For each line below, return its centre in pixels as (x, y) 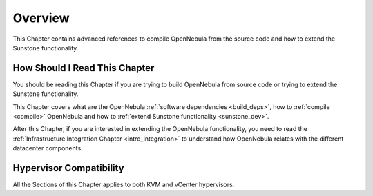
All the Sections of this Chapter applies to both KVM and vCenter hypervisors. (124, 185)
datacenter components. (48, 148)
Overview (41, 18)
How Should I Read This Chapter (84, 68)
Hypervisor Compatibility (68, 168)
